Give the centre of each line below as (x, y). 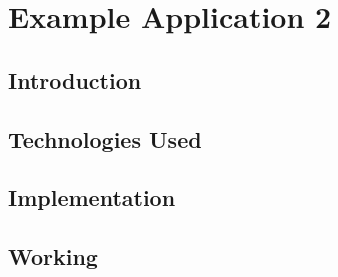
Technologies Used (105, 138)
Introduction (75, 79)
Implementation (92, 197)
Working (53, 256)
